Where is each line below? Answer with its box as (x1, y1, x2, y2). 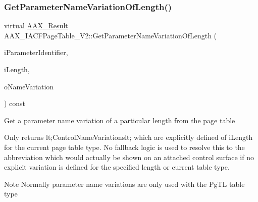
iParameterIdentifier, (4, 47, 68, 58)
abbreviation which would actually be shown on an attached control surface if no (4, 151, 254, 162)
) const (4, 98, 26, 109)
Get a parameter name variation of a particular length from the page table (4, 115, 235, 125)
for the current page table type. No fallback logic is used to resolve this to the (4, 141, 245, 152)
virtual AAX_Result (4, 20, 68, 31)
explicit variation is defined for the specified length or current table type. (4, 162, 230, 172)
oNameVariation (4, 81, 54, 91)
